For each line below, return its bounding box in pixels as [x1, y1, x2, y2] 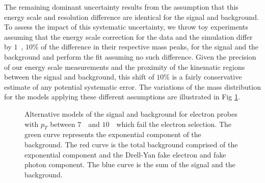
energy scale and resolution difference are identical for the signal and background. [4, 11, 259, 22]
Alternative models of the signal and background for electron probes [24, 108, 237, 119]
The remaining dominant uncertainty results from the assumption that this [4, 2, 238, 12]
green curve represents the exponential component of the [24, 129, 201, 140]
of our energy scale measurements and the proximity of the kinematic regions [4, 61, 245, 72]
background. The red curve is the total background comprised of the [24, 139, 238, 149]
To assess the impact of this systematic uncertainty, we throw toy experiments [4, 21, 248, 32]
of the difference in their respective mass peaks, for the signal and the [41, 41, 259, 52]
